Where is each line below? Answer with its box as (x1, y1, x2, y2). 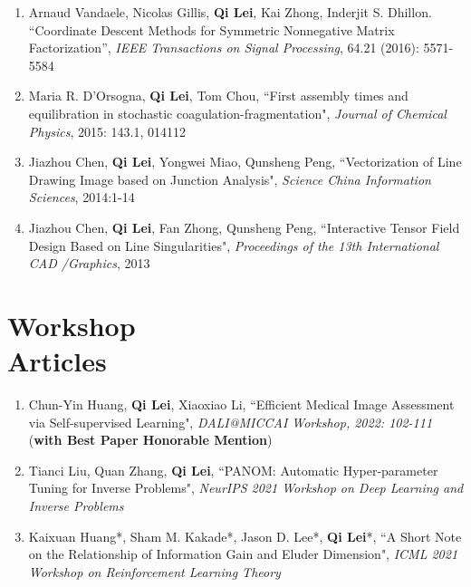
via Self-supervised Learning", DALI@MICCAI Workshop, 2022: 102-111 (28, 412, 433, 431)
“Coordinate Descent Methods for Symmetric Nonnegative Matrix (28, 20, 395, 39)
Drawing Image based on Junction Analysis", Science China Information (28, 169, 431, 188)
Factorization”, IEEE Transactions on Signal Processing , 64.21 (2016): (28, 38, 419, 57)
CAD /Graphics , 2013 (28, 254, 150, 273)
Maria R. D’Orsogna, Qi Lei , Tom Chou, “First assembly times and (28, 86, 409, 105)
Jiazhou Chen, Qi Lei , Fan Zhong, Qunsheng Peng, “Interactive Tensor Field (28, 217, 460, 236)
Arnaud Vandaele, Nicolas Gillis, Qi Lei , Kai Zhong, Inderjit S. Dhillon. (28, 3, 432, 21)
